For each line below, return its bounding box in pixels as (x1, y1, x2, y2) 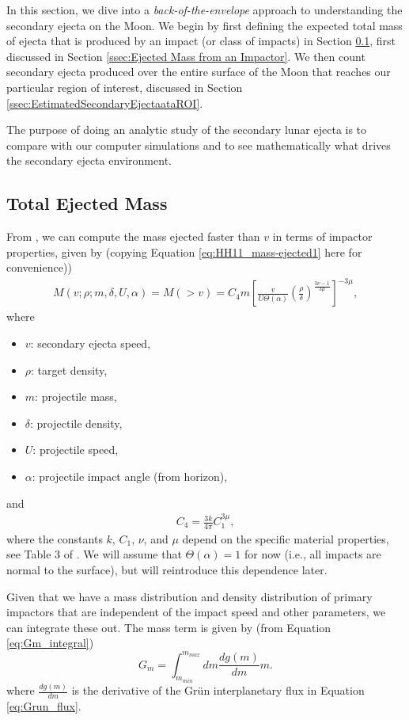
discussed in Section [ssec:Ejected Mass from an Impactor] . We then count (6, 48, 365, 64)
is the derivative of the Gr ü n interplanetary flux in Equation (71, 682, 365, 699)
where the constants (6, 530, 103, 547)
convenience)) (6, 259, 72, 276)
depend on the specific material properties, (182, 530, 389, 547)
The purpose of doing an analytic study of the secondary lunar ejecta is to (6, 121, 367, 138)
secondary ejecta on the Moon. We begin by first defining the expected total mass (6, 17, 403, 33)
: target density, (31, 361, 108, 378)
